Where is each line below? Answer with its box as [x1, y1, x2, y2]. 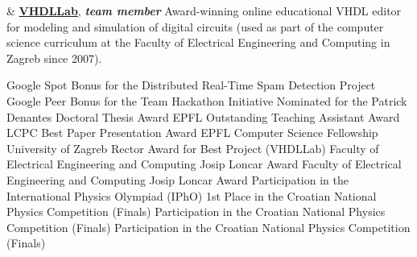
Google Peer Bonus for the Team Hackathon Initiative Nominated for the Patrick [6, 92, 407, 109]
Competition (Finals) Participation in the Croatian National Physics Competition [6, 218, 411, 235]
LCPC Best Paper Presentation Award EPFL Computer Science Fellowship [6, 124, 378, 141]
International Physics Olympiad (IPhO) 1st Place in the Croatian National [6, 187, 377, 204]
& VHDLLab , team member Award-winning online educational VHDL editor [6, 2, 402, 19]
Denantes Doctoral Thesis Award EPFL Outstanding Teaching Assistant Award [6, 108, 400, 125]
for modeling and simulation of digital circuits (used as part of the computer [6, 18, 384, 35]
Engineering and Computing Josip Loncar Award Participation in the [6, 171, 349, 188]
